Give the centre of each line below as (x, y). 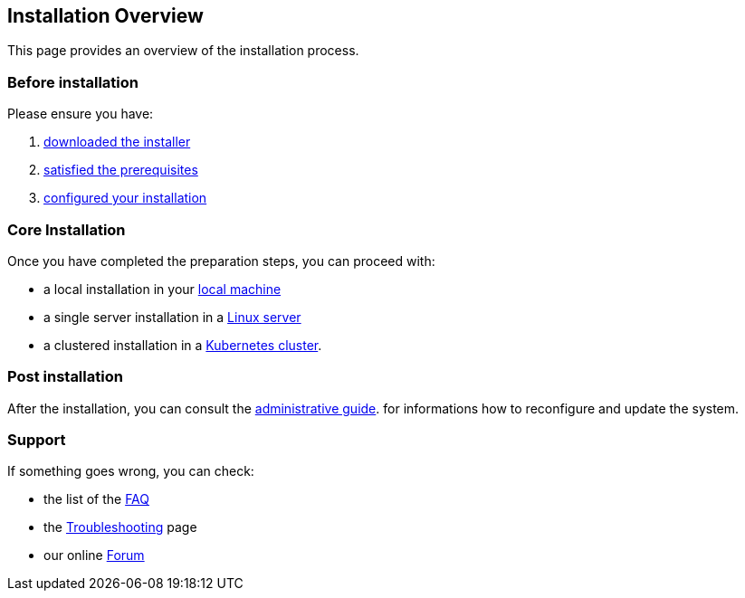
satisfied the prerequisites (121, 170)
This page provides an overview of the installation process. (183, 51)
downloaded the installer (117, 142)
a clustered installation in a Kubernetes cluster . (183, 345)
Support (37, 440)
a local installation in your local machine (162, 289)
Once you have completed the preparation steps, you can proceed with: (221, 261)
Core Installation (67, 229)
